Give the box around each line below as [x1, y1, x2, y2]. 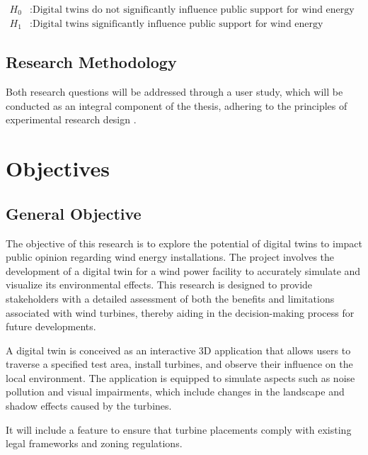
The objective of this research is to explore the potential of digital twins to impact [6, 235, 363, 250]
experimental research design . [6, 112, 137, 127]
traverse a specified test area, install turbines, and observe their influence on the [6, 356, 353, 371]
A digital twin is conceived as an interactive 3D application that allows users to [6, 342, 351, 357]
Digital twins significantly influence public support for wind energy [33, 18, 323, 29]
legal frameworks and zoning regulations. [6, 436, 183, 451]
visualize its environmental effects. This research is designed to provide [6, 277, 313, 292]
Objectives [6, 154, 110, 183]
